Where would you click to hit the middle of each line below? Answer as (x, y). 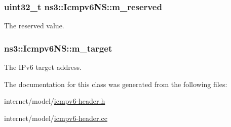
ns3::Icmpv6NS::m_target (58, 48)
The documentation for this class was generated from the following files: (116, 84)
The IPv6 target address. (43, 67)
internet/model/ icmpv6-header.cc (56, 118)
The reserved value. (34, 26)
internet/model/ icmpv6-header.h (55, 101)
